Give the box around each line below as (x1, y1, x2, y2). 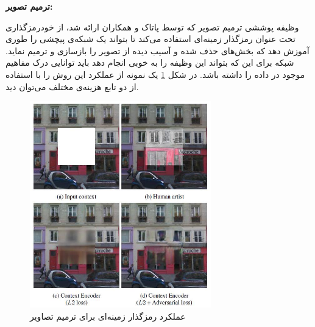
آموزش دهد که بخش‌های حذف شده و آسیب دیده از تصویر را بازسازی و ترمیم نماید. (5, 44, 310, 57)
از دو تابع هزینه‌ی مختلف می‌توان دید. (5, 80, 139, 93)
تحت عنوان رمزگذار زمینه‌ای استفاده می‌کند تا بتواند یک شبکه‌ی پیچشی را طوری (5, 32, 296, 45)
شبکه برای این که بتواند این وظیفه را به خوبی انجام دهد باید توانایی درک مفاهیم (5, 56, 294, 69)
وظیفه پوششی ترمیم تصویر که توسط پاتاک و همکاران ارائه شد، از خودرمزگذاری (5, 20, 299, 33)
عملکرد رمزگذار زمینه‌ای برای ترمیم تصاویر (30, 309, 186, 322)
